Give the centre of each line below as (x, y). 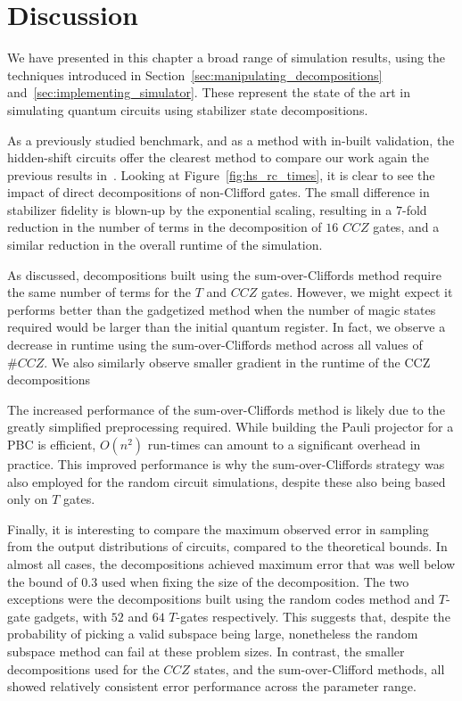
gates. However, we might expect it (357, 292)
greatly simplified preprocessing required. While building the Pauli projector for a (231, 427)
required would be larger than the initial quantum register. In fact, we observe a (227, 327)
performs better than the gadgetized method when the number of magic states (222, 309)
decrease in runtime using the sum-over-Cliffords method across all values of (215, 345)
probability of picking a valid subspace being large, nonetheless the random (213, 634)
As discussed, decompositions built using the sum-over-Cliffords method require (224, 274)
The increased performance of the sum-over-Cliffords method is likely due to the (226, 409)
